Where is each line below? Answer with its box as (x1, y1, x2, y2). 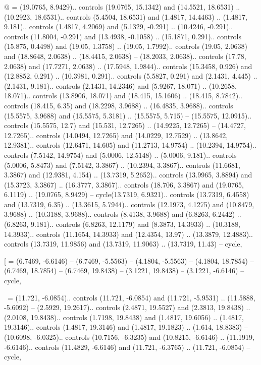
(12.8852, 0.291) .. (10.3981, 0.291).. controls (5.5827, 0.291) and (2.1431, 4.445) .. (4, 71, 257, 81)
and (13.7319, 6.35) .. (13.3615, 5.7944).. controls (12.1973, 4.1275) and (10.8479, (4, 199, 254, 209)
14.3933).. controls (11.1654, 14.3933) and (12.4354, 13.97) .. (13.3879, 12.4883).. (4, 228, 253, 239)
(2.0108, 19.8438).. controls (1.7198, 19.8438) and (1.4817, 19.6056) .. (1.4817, (4, 312, 244, 322)
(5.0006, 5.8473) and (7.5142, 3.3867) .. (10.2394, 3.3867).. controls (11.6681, (4, 159, 240, 170)
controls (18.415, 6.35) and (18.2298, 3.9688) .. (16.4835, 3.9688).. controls (4, 100, 233, 110)
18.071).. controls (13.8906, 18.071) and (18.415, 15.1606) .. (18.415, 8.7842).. (4, 90, 242, 101)
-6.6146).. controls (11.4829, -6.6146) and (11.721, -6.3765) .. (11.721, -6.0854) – (4, 341, 250, 352)
